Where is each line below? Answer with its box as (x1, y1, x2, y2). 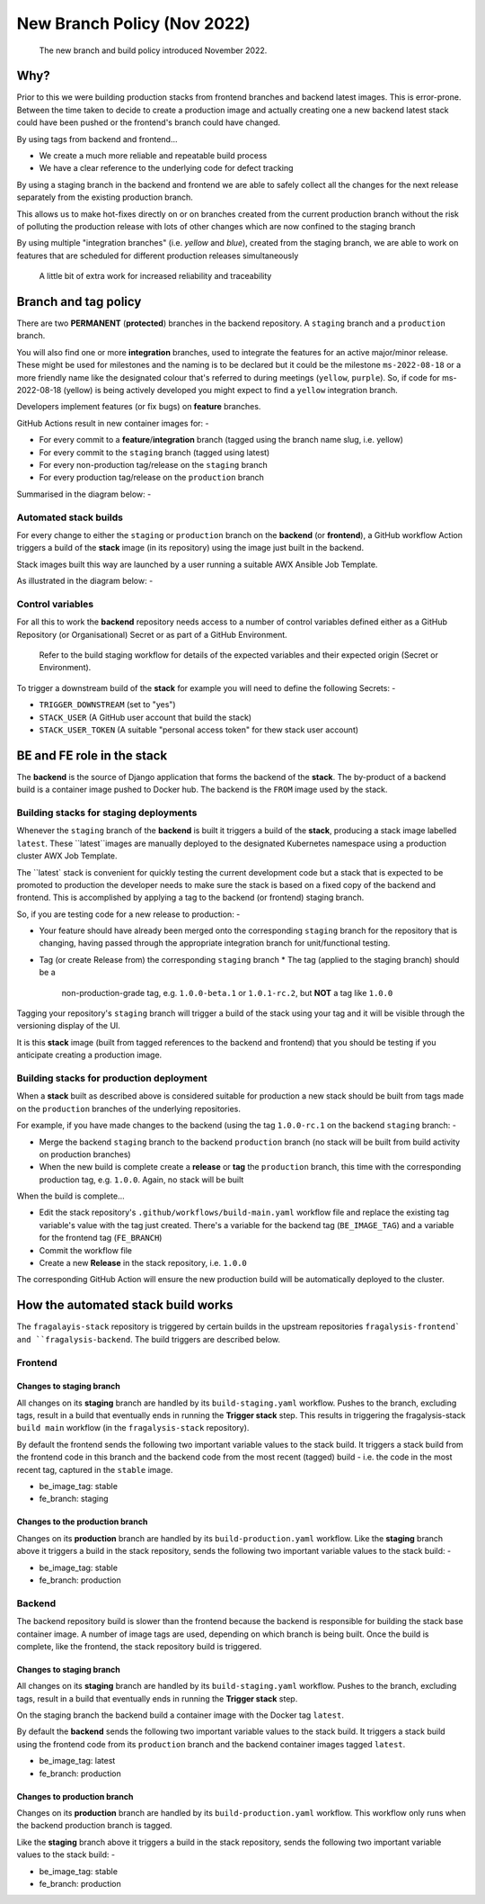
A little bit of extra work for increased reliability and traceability (39, 271, 272, 282)
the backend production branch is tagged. (16, 1820, 172, 1831)
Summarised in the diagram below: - (16, 489, 152, 499)
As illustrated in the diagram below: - (16, 576, 154, 587)
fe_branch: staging (39, 1494, 109, 1504)
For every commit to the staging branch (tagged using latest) (39, 446, 270, 458)
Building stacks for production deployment (16, 1072, 208, 1084)
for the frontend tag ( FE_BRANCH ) (39, 1233, 163, 1244)
